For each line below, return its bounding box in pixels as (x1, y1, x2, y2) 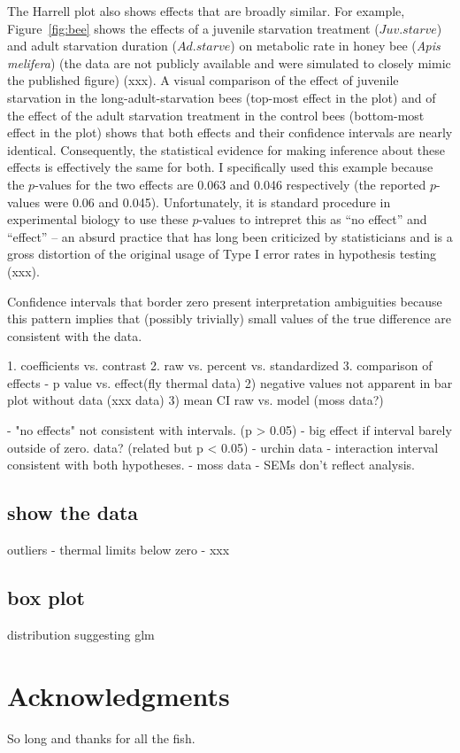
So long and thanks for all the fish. (7, 728, 195, 747)
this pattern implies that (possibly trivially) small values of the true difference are (7, 309, 451, 328)
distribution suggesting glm (7, 625, 155, 643)
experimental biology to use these (7, 210, 188, 229)
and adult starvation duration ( (7, 36, 177, 55)
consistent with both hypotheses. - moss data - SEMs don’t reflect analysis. (7, 455, 415, 474)
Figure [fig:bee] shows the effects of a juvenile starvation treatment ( (7, 19, 379, 37)
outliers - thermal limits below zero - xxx (7, 540, 230, 559)
